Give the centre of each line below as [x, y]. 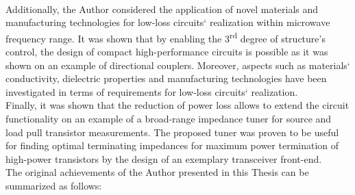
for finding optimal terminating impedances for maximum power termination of [172, 145]
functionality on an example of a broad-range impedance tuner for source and [169, 118]
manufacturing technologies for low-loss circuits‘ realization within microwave [168, 22]
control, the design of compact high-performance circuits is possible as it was [167, 52]
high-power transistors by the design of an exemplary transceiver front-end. [164, 158]
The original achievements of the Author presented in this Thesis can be [157, 172]
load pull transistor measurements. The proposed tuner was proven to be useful [172, 132]
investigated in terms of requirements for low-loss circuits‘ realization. [152, 91]
